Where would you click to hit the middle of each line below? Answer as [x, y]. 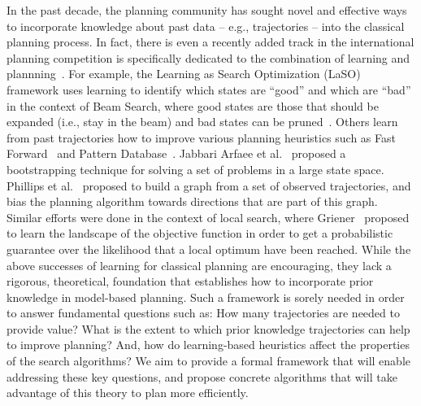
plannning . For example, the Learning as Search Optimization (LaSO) [184, 74]
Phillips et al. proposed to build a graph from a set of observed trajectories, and [209, 185]
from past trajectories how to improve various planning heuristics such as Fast [201, 137]
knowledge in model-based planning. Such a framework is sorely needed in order [206, 297]
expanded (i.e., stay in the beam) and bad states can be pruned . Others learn [202, 122]
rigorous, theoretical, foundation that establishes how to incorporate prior [190, 281]
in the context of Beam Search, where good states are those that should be [193, 105]
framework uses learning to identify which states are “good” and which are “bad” [209, 89]
